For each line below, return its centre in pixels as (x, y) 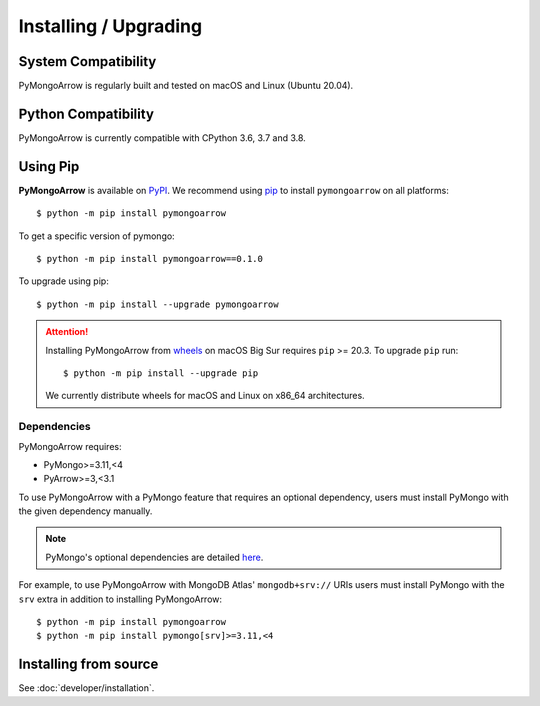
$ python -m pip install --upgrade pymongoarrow (157, 304)
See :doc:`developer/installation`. (86, 688)
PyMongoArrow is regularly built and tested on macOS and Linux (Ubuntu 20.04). (186, 86)
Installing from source (88, 664)
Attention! (67, 332)
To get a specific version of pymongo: (96, 236)
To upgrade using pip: (63, 281)
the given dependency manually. (85, 511)
